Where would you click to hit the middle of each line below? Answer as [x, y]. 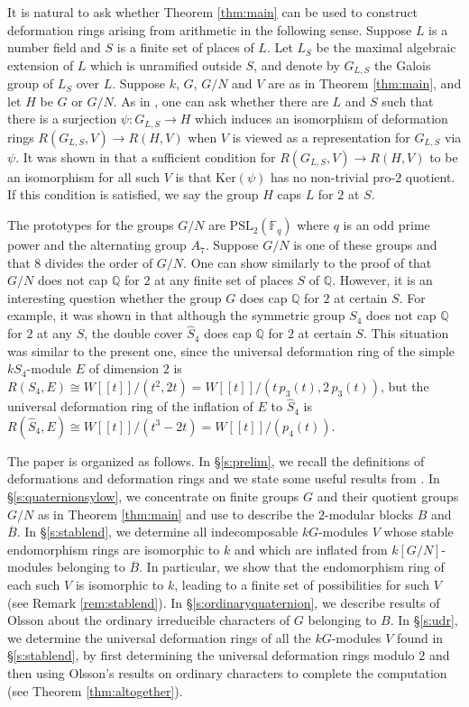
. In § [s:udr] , [424, 620]
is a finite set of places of [185, 47]
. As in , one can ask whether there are [221, 101]
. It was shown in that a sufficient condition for [146, 156]
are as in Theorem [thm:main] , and [365, 83]
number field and [54, 47]
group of [31, 83]
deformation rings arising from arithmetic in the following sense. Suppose [210, 29]
